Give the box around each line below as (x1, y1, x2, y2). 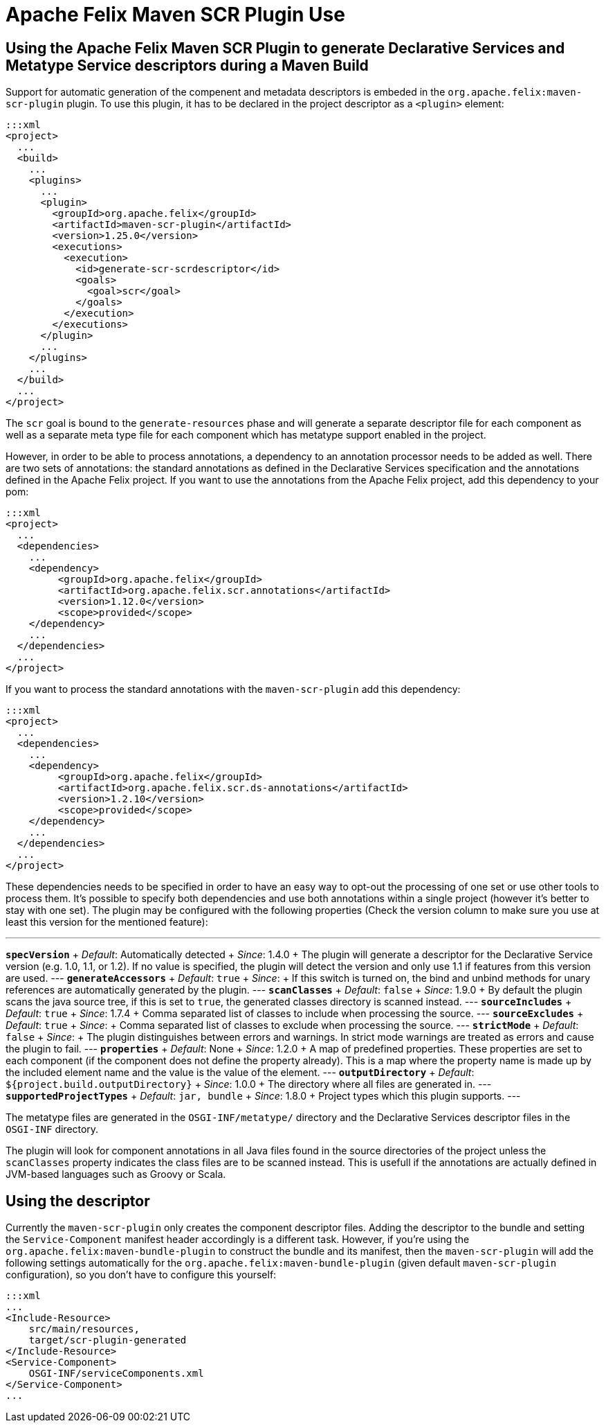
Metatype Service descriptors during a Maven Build (6, 56, 369, 74)
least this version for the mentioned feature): (6, 916, 208, 928)
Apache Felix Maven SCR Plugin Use (6, 3, 345, 26)
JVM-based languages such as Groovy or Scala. (6, 1168, 226, 1181)
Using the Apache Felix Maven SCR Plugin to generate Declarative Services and (6, 39, 565, 57)
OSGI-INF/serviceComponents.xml (28, 1368, 204, 1379)
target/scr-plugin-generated (28, 1334, 187, 1346)
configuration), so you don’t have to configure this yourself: (6, 1269, 277, 1281)
